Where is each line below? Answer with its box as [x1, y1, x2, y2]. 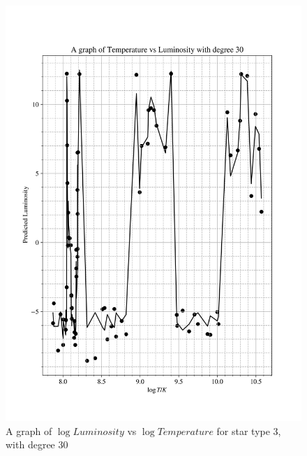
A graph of [6, 423, 52, 438]
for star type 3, [216, 423, 281, 438]
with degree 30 [6, 437, 68, 452]
